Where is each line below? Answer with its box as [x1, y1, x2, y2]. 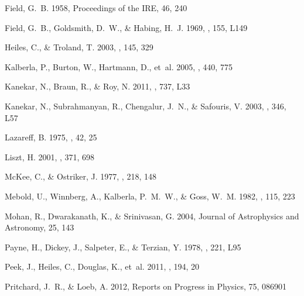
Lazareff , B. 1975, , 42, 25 [5, 131, 97, 143]
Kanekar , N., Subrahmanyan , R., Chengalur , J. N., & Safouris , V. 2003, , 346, [5, 99, 286, 112]
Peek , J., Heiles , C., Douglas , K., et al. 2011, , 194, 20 [5, 260, 200, 273]
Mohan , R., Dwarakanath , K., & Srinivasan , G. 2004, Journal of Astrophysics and [5, 209, 299, 222]
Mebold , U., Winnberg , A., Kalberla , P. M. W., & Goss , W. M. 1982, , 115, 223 [5, 190, 295, 202]
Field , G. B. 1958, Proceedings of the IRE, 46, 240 [5, 2, 187, 13]
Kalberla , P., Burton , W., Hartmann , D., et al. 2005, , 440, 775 [5, 60, 233, 73]
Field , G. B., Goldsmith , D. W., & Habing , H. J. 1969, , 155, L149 [5, 21, 248, 33]
